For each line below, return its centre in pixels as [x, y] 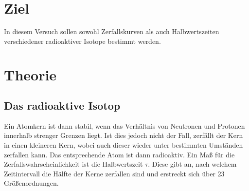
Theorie [30, 74]
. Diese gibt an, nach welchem [192, 164]
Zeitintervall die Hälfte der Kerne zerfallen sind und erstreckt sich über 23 [114, 173]
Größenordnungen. [31, 183]
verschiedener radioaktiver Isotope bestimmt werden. [82, 41]
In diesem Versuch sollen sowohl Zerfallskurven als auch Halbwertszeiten [112, 31]
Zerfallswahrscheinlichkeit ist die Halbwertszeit [73, 164]
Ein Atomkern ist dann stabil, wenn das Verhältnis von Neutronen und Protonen [124, 125]
